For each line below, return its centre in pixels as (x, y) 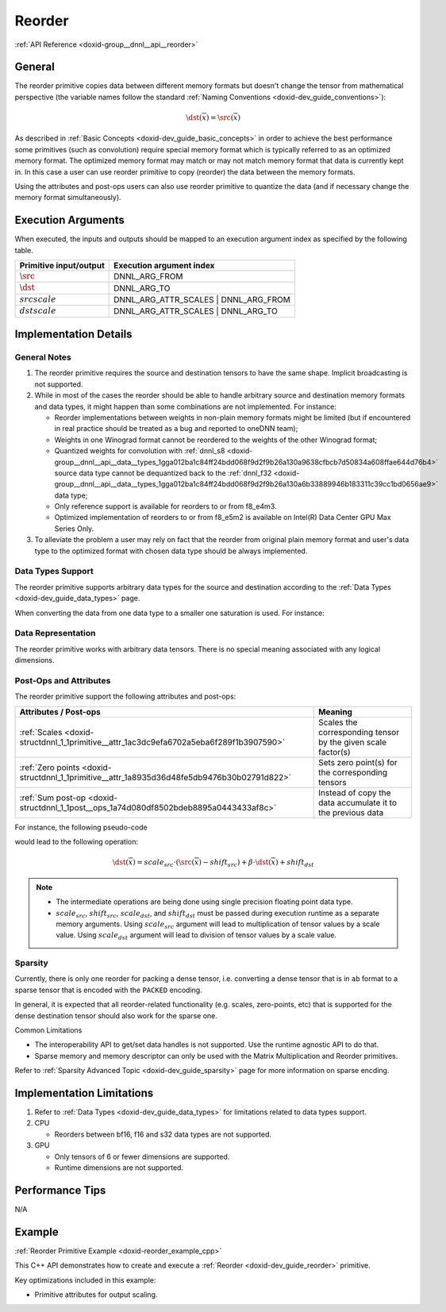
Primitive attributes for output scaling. (96, 1295)
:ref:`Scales (41, 732)
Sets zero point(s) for (358, 762)
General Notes (43, 357)
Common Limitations (48, 1030)
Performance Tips (60, 1190)
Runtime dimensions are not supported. (119, 1168)
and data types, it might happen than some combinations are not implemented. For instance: (185, 406)
